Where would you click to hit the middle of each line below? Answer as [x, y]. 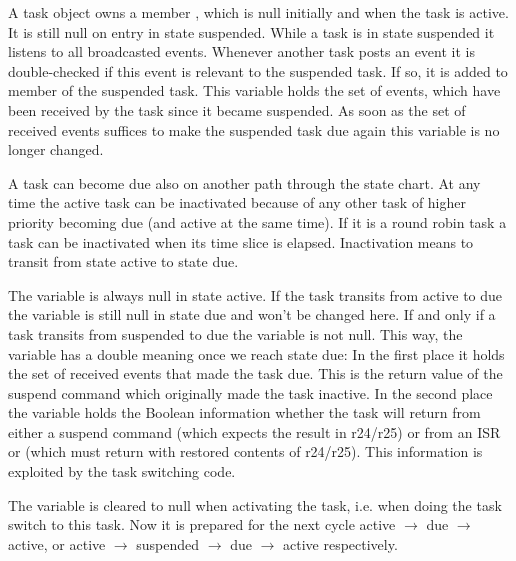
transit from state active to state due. [123, 261]
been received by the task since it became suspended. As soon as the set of [237, 109]
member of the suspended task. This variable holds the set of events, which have [254, 90]
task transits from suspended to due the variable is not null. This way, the [235, 333]
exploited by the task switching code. [122, 471]
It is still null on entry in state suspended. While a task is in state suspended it [251, 31]
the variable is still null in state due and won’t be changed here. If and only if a [252, 314]
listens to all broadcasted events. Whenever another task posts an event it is [241, 51]
